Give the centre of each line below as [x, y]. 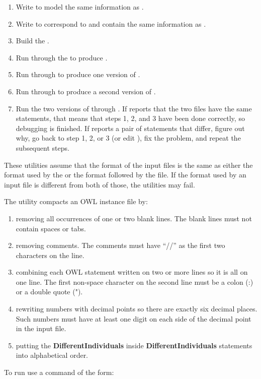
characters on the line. [50, 255]
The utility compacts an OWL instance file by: [76, 201]
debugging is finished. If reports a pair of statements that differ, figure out [130, 128]
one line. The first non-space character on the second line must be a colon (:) [135, 281]
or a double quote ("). [49, 292]
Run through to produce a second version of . [86, 91]
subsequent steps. [42, 147]
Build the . [32, 41]
